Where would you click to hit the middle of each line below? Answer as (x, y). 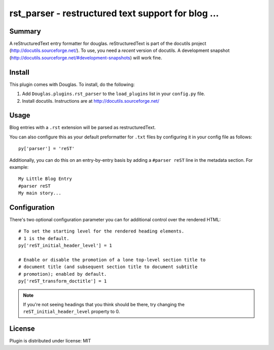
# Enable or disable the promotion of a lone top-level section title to (112, 260)
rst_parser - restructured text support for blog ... (114, 13)
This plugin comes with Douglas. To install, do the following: (72, 84)
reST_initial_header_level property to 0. (72, 312)
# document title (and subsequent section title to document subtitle (108, 267)
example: (19, 167)
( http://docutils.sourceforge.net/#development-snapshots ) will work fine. (86, 57)
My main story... (40, 193)
